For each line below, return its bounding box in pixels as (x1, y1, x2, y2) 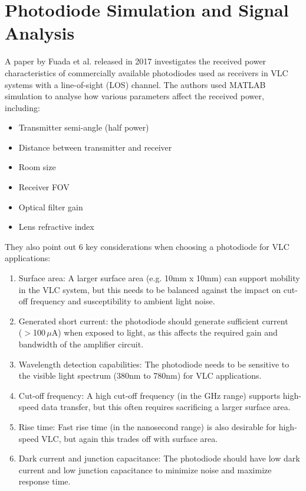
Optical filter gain (18, 200, 83, 213)
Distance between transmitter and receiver (18, 141, 172, 153)
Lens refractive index (18, 220, 94, 233)
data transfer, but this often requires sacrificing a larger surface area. (41, 401, 291, 413)
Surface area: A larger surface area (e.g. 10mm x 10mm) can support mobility (18, 272, 300, 284)
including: (5, 101, 40, 113)
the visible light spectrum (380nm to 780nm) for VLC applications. (18, 369, 262, 382)
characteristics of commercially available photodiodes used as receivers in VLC (5, 66, 288, 79)
